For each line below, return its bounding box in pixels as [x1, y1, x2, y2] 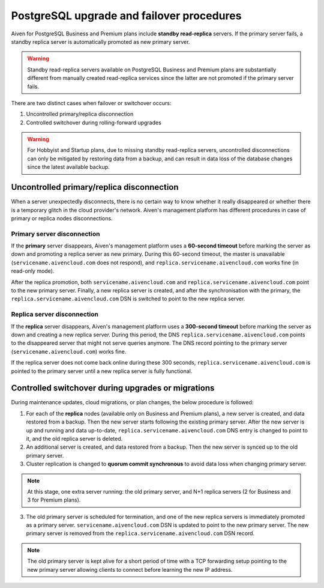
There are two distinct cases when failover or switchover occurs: [11, 99, 172, 106]
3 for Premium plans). [27, 496, 81, 504]
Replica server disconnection [11, 310, 99, 318]
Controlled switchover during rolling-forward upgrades [26, 119, 161, 126]
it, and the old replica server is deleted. [26, 435, 123, 442]
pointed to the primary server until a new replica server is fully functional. [11, 367, 193, 375]
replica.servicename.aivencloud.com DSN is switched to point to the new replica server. [11, 295, 245, 303]
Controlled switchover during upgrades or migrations [11, 383, 215, 393]
